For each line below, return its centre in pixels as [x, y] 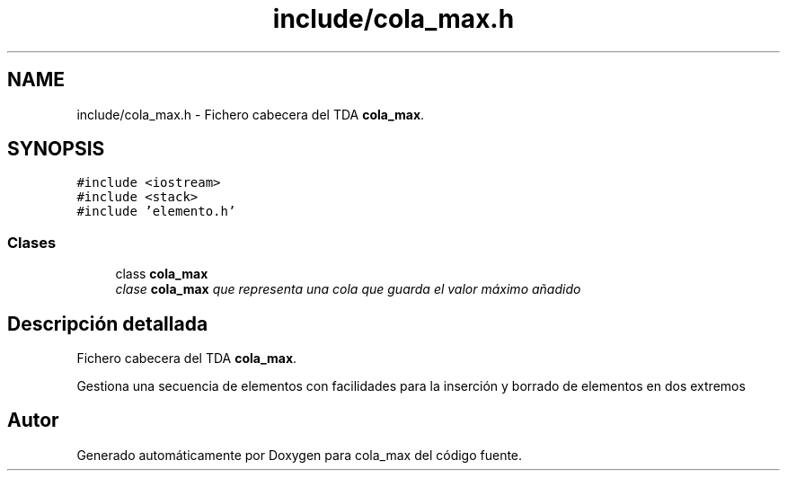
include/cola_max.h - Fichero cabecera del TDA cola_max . [251, 114]
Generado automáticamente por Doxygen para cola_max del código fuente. [300, 455]
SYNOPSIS [56, 149]
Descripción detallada [108, 323]
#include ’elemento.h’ [156, 212]
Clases [32, 242]
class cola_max [162, 274]
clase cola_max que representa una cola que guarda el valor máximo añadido [348, 289]
